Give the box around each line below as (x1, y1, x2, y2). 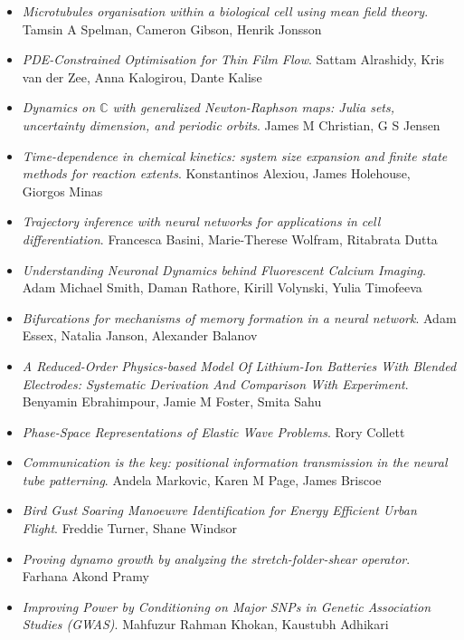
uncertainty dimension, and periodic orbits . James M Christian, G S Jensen (22, 115, 440, 134)
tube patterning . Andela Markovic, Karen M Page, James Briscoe (22, 470, 382, 489)
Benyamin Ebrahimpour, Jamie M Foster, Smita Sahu (22, 392, 322, 411)
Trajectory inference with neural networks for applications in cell (22, 212, 381, 231)
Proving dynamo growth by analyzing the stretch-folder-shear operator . (22, 549, 411, 568)
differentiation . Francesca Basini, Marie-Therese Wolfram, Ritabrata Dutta (22, 229, 438, 248)
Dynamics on (22, 98, 96, 117)
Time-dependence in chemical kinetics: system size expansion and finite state (22, 146, 448, 165)
